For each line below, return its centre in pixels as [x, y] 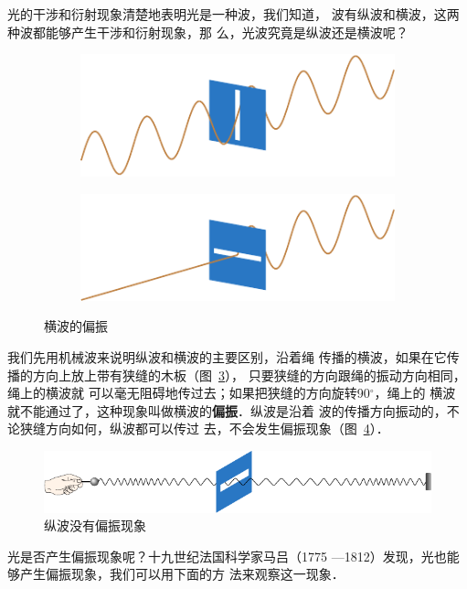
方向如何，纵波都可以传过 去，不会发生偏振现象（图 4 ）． [217, 428]
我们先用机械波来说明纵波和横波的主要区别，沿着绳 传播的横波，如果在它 [227, 356]
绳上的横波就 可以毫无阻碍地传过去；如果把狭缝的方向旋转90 [189, 393]
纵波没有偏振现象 [95, 525]
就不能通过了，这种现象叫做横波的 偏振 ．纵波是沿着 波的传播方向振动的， [227, 410]
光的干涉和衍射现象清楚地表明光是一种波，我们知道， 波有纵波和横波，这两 [233, 14]
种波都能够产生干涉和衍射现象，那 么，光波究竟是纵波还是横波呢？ [208, 32]
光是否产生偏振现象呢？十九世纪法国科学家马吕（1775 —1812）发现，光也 [227, 556]
